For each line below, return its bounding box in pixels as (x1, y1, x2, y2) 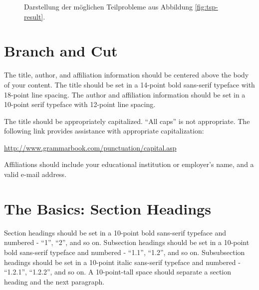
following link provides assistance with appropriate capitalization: (4, 125, 204, 136)
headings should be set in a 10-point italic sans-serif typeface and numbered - (4, 256, 241, 267)
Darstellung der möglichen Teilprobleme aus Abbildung (24, 1, 193, 11)
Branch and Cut (4, 40, 118, 61)
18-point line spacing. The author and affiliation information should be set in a (4, 89, 246, 99)
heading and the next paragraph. (4, 276, 105, 286)
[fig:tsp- (195, 1, 218, 11)
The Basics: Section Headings (4, 198, 211, 218)
